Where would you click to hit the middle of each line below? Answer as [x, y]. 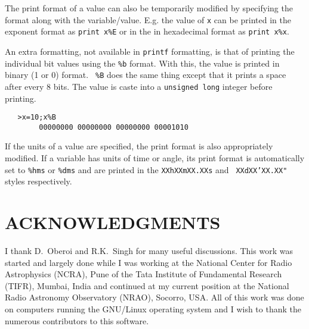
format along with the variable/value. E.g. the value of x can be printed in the [148, 19]
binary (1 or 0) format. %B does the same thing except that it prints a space [146, 75]
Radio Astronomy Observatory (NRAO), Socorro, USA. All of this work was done [154, 297]
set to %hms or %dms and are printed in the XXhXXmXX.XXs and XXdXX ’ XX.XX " [146, 169]
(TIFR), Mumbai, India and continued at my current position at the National [147, 285]
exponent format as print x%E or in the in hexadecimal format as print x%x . [147, 31]
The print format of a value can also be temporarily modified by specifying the [149, 8]
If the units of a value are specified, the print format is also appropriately [139, 146]
